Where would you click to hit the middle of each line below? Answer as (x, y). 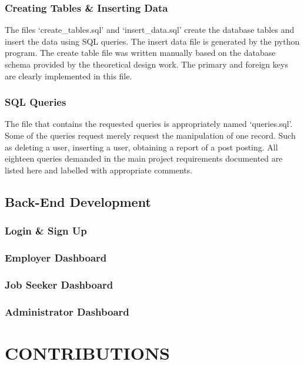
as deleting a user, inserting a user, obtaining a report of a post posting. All (141, 147)
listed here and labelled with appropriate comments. (99, 170)
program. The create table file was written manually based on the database (140, 53)
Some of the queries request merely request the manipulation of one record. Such (150, 135)
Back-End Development (78, 201)
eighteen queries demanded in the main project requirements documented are (144, 158)
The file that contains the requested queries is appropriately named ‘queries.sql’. (149, 124)
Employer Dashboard (56, 257)
